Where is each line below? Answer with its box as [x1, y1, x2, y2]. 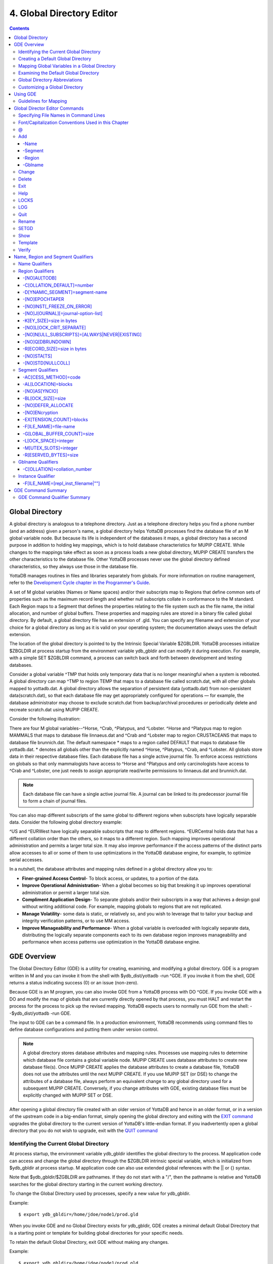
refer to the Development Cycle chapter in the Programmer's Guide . [9, 579, 151, 586]
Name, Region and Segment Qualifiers [14, 254, 94, 260]
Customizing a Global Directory [18, 84, 83, 90]
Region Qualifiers [18, 268, 54, 274]
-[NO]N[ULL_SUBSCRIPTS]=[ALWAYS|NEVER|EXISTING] [23, 332, 142, 338]
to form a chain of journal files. [23, 798, 87, 804]
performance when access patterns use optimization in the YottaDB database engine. [22, 939, 201, 945]
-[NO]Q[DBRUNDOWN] [23, 339, 72, 345]
